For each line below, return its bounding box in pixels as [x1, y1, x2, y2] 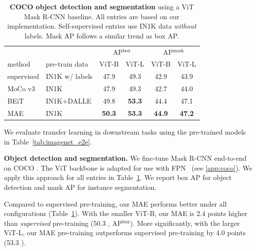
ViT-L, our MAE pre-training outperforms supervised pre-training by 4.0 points [4, 227, 246, 238]
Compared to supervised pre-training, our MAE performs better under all [4, 198, 227, 209]
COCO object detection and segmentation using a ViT [9, 1, 194, 11]
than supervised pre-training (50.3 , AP [4, 217, 122, 228]
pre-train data [45, 59, 88, 69]
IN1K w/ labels [45, 71, 93, 81]
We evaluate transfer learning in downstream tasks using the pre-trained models [4, 126, 246, 137]
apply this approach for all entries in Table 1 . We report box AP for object [4, 172, 232, 182]
